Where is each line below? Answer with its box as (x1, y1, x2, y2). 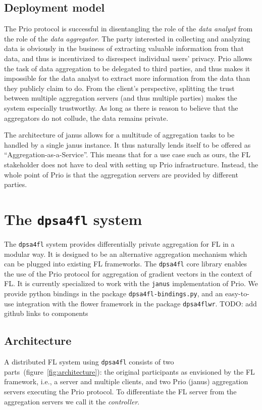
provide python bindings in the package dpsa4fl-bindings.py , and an (4, 288, 223, 299)
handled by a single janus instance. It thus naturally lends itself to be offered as (4, 139, 251, 150)
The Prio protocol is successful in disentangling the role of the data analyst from (4, 23, 253, 34)
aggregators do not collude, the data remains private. (4, 112, 169, 123)
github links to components (4, 308, 88, 318)
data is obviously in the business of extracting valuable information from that (4, 43, 244, 54)
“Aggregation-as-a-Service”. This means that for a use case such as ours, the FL (4, 149, 250, 160)
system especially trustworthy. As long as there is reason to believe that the (4, 102, 238, 113)
